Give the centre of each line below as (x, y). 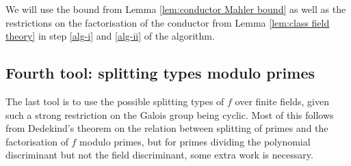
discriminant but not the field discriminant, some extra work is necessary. (159, 155)
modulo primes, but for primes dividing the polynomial (195, 141)
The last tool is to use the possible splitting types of (115, 101)
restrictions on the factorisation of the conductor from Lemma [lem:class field (168, 22)
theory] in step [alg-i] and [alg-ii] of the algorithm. (110, 36)
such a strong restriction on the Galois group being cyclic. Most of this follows (170, 114)
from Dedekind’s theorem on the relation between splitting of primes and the (167, 128)
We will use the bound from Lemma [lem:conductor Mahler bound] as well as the (176, 9)
